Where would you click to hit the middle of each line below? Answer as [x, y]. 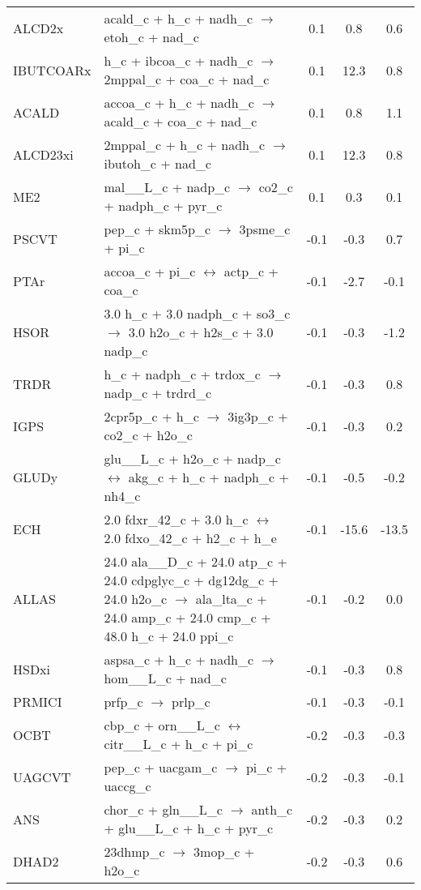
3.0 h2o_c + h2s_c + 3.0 [201, 332]
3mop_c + [224, 851]
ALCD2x [38, 28]
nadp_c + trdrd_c [157, 393]
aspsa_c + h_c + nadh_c [179, 659]
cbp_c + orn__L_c [162, 725]
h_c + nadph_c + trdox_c [182, 374]
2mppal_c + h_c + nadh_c [185, 145]
